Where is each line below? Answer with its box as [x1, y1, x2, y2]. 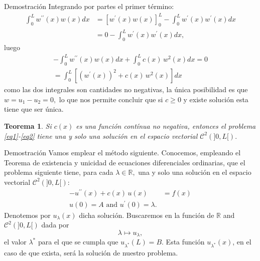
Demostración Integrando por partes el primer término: [4, 1, 174, 11]
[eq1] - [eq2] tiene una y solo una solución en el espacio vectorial [4, 130, 198, 141]
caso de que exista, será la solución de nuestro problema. [4, 247, 178, 258]
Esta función [166, 236, 205, 247]
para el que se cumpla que [38, 236, 118, 247]
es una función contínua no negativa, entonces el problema [76, 120, 256, 131]
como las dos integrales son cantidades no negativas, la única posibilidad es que [4, 84, 248, 95]
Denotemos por [4, 209, 51, 220]
